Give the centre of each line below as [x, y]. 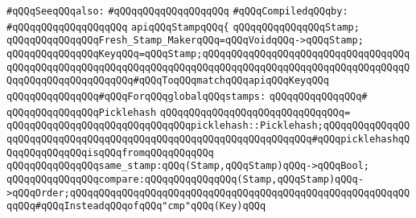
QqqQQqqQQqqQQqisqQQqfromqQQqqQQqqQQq [110, 152]
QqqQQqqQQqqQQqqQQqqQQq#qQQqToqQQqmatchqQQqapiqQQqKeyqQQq [168, 81]
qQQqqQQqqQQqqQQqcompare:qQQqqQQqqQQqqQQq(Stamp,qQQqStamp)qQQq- [185, 179]
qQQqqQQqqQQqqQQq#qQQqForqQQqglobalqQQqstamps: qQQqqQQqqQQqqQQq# [187, 96]
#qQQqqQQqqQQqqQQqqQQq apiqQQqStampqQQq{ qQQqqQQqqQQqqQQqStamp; [183, 27]
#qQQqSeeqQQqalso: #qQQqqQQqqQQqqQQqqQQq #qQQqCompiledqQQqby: [177, 11]
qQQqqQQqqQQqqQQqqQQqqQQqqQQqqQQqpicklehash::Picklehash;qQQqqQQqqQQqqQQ [208, 126]
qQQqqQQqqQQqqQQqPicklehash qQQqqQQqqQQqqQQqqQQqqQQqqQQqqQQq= [179, 112]
